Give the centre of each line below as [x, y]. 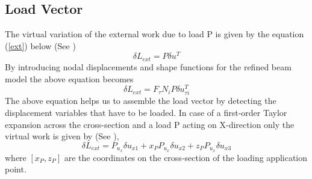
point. [16, 169]
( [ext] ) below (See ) [40, 45]
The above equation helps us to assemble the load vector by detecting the [141, 101]
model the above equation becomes [69, 78]
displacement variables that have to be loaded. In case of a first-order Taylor [146, 112]
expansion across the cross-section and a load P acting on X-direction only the [150, 124]
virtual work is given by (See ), [62, 136]
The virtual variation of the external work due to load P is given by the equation [154, 34]
